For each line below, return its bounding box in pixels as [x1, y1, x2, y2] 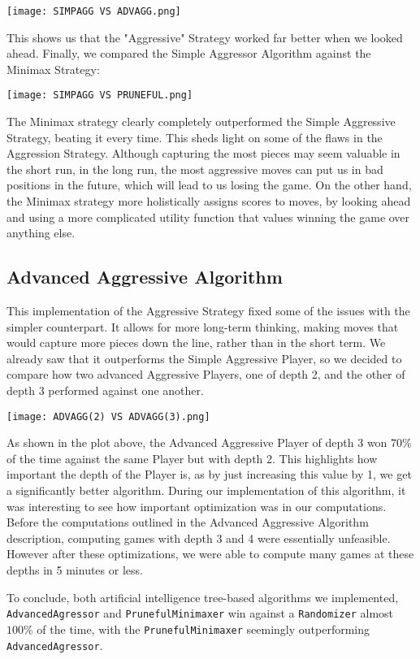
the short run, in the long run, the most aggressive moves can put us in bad [6, 160, 383, 177]
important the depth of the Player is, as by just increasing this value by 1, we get [6, 466, 412, 483]
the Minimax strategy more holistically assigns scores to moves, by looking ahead [6, 193, 411, 210]
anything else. [6, 224, 76, 241]
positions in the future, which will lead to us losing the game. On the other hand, [6, 176, 412, 193]
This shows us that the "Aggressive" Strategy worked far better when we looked [6, 28, 403, 46]
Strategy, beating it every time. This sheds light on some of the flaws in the [6, 128, 383, 145]
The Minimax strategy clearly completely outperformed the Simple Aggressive [6, 113, 396, 130]
